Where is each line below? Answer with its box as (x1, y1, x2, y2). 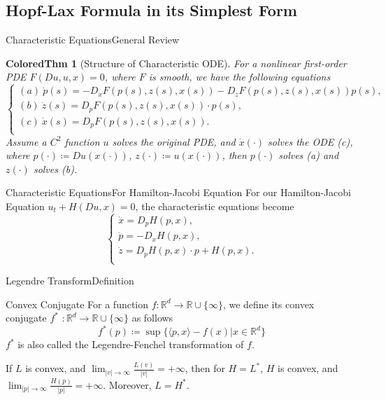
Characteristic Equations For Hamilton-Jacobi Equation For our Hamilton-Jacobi (6, 185, 351, 200)
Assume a (6, 134, 47, 149)
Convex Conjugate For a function (6, 296, 149, 311)
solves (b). (33, 161, 78, 176)
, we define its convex (222, 296, 315, 311)
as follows (131, 310, 173, 325)
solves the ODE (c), (268, 134, 353, 149)
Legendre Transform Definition (6, 273, 134, 288)
